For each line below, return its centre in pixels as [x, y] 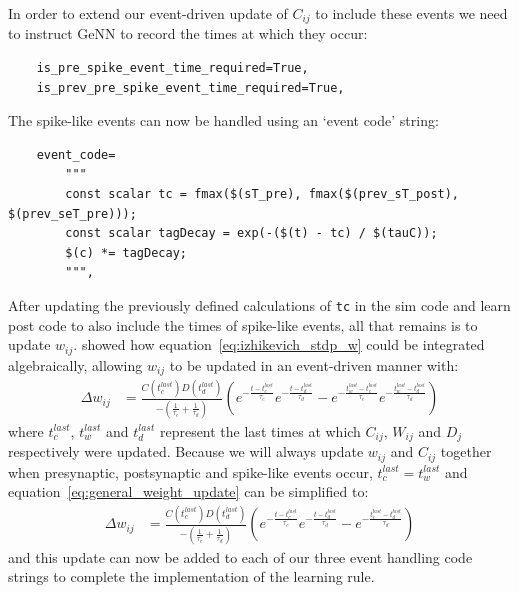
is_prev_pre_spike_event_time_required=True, [190, 87]
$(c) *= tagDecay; [126, 252]
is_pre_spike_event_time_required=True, [172, 68]
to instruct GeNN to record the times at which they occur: [188, 33]
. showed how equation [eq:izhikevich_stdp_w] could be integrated [279, 344]
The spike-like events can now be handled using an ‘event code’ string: [223, 120]
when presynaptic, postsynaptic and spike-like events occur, [190, 471]
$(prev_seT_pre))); [72, 213]
